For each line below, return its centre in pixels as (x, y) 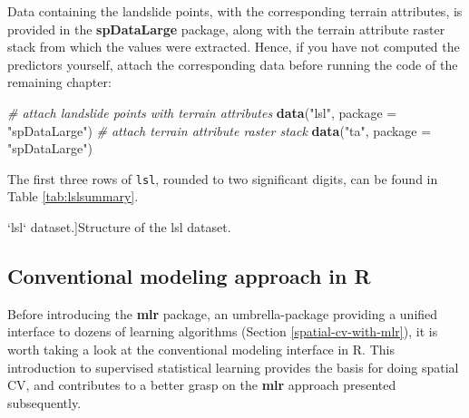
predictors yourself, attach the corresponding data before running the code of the (233, 64)
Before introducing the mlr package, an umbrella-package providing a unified (223, 313)
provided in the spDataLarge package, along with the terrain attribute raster (226, 29)
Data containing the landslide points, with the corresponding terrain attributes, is (235, 11)
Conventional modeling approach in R (189, 275)
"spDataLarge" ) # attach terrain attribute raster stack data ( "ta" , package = (220, 130)
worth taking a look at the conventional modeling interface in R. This (201, 349)
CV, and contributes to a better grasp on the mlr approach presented (202, 385)
